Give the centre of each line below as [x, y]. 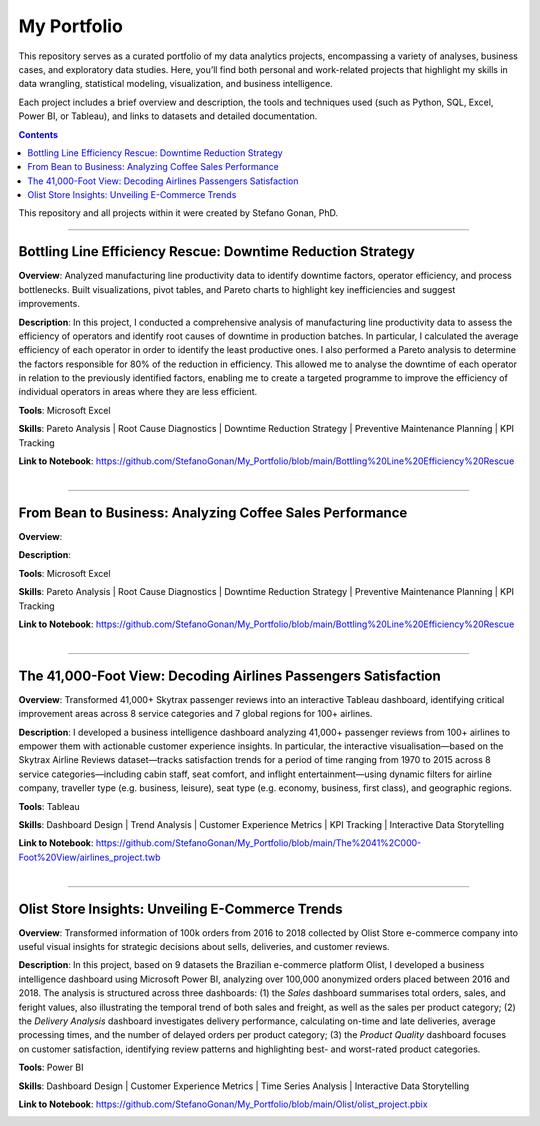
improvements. [49, 304]
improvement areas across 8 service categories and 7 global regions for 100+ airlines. [195, 714]
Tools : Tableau [49, 806]
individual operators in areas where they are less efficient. [138, 392]
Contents [38, 134]
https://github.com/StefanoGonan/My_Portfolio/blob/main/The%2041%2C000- [258, 843]
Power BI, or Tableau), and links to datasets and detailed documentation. [168, 116]
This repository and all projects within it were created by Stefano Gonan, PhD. [178, 213]
